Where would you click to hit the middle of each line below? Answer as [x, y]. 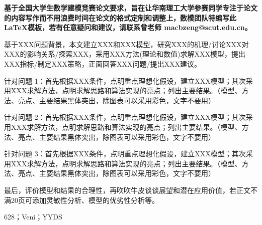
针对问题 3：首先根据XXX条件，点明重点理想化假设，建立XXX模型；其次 [125, 154]
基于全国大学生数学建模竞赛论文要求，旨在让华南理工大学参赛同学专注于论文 [131, 8]
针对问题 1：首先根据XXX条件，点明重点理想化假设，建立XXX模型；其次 [125, 80]
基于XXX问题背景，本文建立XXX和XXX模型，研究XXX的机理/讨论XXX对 [126, 44]
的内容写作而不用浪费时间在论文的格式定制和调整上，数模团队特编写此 [120, 17]
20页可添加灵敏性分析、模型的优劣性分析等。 [85, 200]
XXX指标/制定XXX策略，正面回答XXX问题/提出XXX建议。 [103, 63]
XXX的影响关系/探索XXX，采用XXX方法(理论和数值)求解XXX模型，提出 [125, 54]
